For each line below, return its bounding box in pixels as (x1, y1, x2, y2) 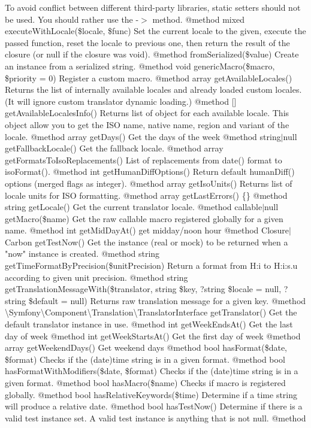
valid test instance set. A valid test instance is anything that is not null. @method (5, 411, 306, 424)
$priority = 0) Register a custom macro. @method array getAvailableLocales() (5, 71, 292, 84)
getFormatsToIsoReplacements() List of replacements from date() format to (5, 153, 282, 166)
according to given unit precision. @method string (5, 271, 188, 283)
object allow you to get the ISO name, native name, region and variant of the (5, 118, 289, 130)
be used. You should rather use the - (5, 13, 139, 25)
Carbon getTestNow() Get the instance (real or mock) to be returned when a (5, 235, 288, 248)
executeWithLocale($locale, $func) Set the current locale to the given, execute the (5, 25, 306, 37)
